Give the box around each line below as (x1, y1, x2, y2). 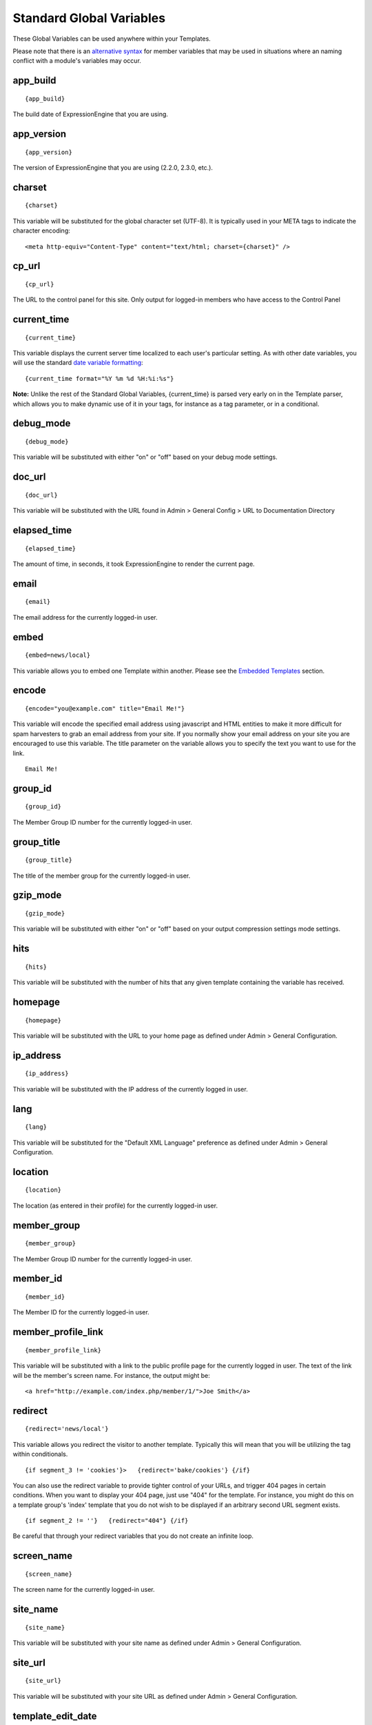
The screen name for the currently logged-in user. (12, 1586, 155, 1594)
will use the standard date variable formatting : (12, 359, 144, 367)
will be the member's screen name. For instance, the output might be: (12, 1371, 210, 1379)
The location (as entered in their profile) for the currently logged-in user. (12, 1201, 218, 1210)
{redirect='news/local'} (25, 1425, 109, 1433)
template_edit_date (12, 1710, 97, 1722)
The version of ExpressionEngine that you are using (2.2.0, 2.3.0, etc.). (12, 163, 214, 172)
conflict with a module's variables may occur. (12, 57, 141, 65)
